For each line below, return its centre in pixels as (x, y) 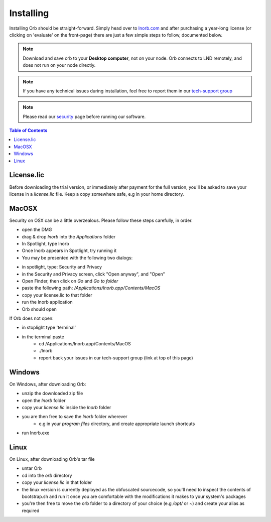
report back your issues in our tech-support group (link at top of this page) (116, 358)
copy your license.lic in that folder (57, 482)
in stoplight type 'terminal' (49, 328)
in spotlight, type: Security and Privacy (62, 267)
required (31, 510)
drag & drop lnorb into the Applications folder (69, 236)
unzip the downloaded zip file (52, 394)
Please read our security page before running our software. (84, 116)
